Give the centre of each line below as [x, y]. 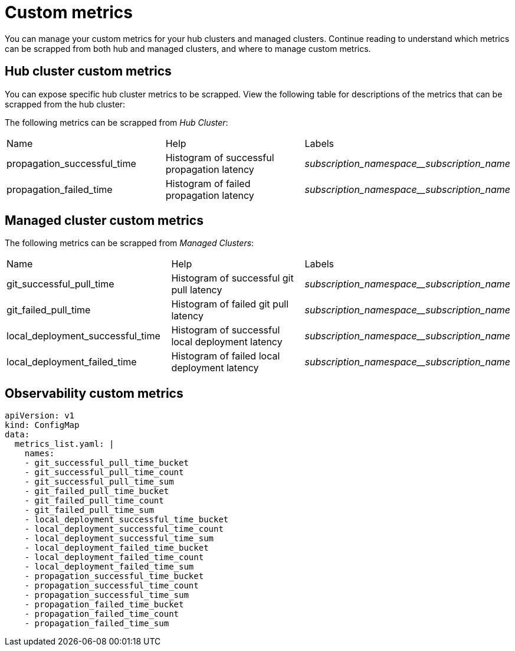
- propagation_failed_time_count [102, 614]
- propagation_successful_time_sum [106, 595]
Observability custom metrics [94, 393]
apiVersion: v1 [40, 416]
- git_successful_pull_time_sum [99, 482]
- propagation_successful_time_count [111, 586]
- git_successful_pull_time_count [104, 472]
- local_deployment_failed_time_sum [109, 567]
